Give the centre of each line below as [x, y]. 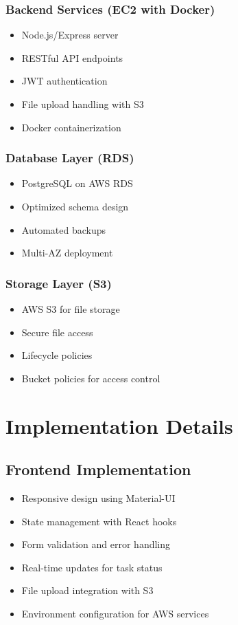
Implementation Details [119, 425]
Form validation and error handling [96, 544]
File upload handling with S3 [83, 104]
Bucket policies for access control [91, 378]
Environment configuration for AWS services [115, 613]
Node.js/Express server [70, 35]
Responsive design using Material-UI [98, 497]
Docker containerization [71, 127]
